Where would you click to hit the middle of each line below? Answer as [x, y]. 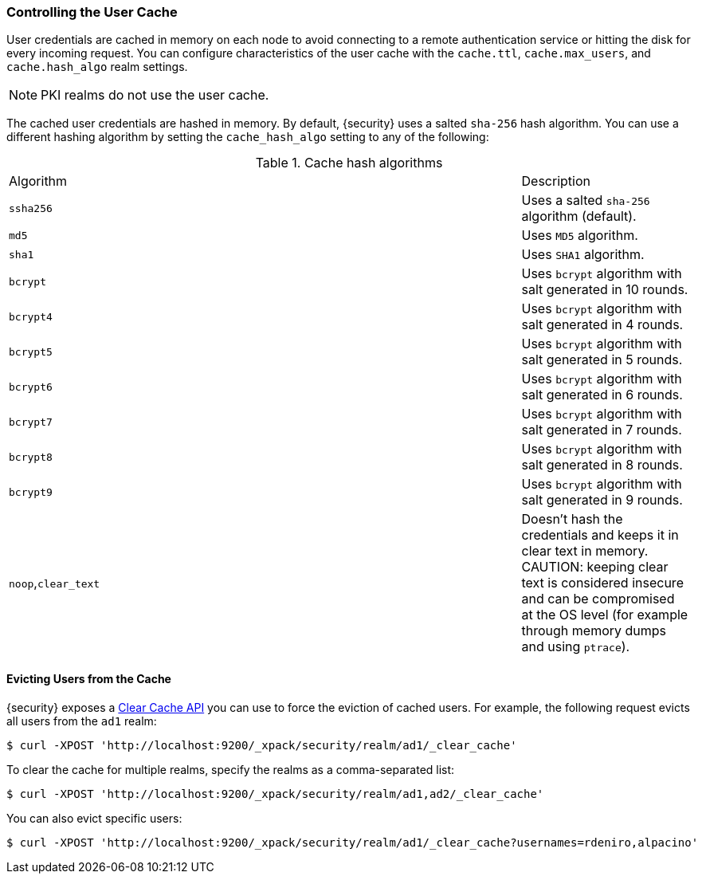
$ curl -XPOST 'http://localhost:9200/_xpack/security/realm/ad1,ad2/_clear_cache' [275, 794]
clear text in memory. [585, 551]
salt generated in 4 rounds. [602, 325]
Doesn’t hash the [572, 519]
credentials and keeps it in [600, 535]
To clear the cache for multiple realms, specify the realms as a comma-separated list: [231, 769]
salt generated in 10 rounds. [605, 290]
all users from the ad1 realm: [82, 721]
